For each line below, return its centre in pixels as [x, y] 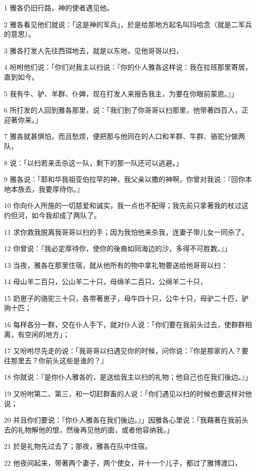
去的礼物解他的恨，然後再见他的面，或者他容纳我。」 [89, 429]
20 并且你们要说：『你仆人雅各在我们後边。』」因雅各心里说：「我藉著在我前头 [126, 420]
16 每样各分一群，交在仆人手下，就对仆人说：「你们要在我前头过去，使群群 [125, 324]
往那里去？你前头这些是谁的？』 [56, 360]
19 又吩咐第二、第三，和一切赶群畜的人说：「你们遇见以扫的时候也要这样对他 [128, 394]
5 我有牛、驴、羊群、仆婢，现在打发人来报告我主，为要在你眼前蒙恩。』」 [121, 93]
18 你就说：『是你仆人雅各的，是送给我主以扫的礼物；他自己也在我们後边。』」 [128, 377]
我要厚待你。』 [61, 189]
